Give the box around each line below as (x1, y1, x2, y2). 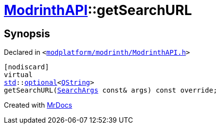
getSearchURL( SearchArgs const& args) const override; (4, 86, 218, 95)
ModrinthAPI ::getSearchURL (4, 2, 192, 18)
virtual (4, 71, 33, 79)
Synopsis (4, 27, 50, 40)
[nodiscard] (4, 63, 49, 71)
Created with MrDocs (4, 101, 73, 110)
